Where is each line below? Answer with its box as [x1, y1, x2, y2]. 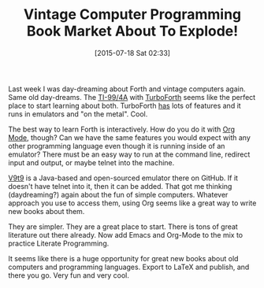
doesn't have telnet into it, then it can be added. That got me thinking [8, 181, 232, 190]
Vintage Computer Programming [23, 6, 242, 24]
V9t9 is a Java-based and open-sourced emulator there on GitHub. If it [8, 173, 239, 183]
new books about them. [8, 206, 85, 216]
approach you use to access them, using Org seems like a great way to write [8, 198, 257, 208]
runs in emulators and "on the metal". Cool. [8, 109, 148, 119]
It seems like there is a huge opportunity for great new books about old [8, 253, 239, 263]
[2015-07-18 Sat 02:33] [94, 48, 171, 57]
